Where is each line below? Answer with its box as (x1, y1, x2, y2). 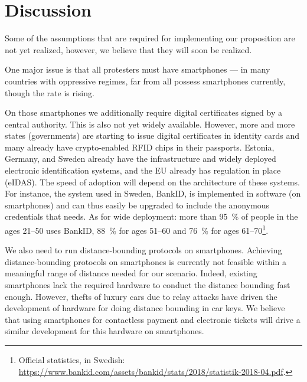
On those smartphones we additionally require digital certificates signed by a (5, 106, 282, 119)
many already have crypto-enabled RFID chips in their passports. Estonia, (5, 141, 275, 153)
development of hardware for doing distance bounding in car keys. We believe (5, 302, 285, 314)
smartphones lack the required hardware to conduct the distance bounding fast (5, 279, 290, 291)
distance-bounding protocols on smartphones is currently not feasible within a (5, 255, 287, 267)
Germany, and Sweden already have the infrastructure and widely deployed (5, 152, 276, 165)
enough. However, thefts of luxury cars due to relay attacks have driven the (5, 290, 277, 302)
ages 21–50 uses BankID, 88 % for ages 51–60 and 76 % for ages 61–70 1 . (5, 223, 269, 236)
